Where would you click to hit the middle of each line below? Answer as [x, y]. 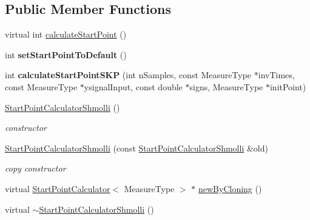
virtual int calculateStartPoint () [66, 34]
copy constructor [35, 168]
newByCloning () [230, 188]
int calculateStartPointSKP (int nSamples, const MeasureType [128, 75]
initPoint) [288, 86]
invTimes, [276, 75]
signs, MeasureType [226, 86]
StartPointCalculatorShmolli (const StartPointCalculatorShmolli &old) [136, 148]
